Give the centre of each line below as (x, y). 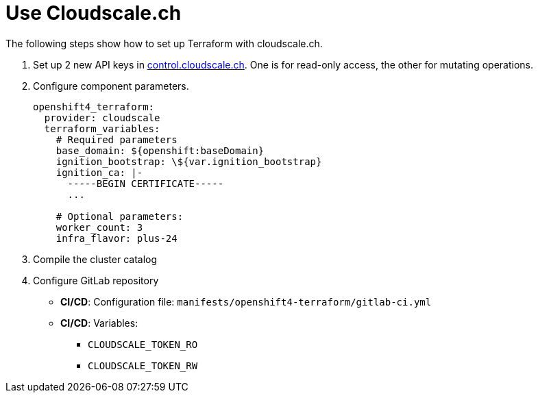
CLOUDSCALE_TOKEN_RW (143, 365)
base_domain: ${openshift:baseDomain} (160, 150)
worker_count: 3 (99, 227)
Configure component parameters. (111, 86)
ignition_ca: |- (99, 172)
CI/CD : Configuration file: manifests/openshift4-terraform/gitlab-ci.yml (246, 301)
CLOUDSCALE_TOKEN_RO (143, 344)
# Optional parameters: (120, 216)
